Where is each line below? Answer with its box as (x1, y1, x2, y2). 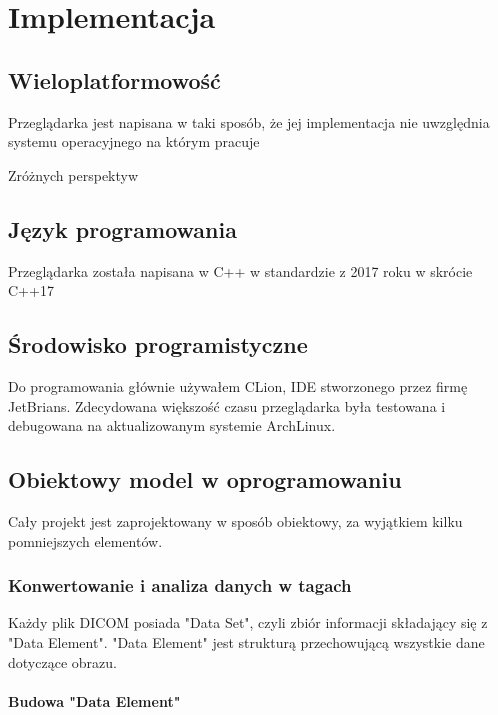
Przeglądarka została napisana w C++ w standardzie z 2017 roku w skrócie (8, 260, 473, 281)
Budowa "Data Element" (8, 690, 181, 711)
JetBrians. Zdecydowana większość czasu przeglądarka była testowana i (8, 395, 446, 416)
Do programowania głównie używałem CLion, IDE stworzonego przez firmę (8, 375, 468, 396)
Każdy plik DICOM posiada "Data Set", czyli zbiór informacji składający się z (8, 612, 488, 633)
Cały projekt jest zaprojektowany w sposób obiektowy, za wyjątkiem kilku (8, 510, 463, 531)
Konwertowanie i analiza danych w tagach (8, 573, 352, 598)
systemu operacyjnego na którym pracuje (8, 131, 260, 152)
